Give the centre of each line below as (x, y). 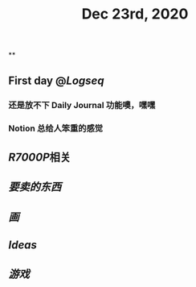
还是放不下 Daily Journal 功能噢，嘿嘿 (82, 105)
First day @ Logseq (56, 80)
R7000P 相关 (39, 157)
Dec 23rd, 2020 (135, 14)
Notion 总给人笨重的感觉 (55, 128)
